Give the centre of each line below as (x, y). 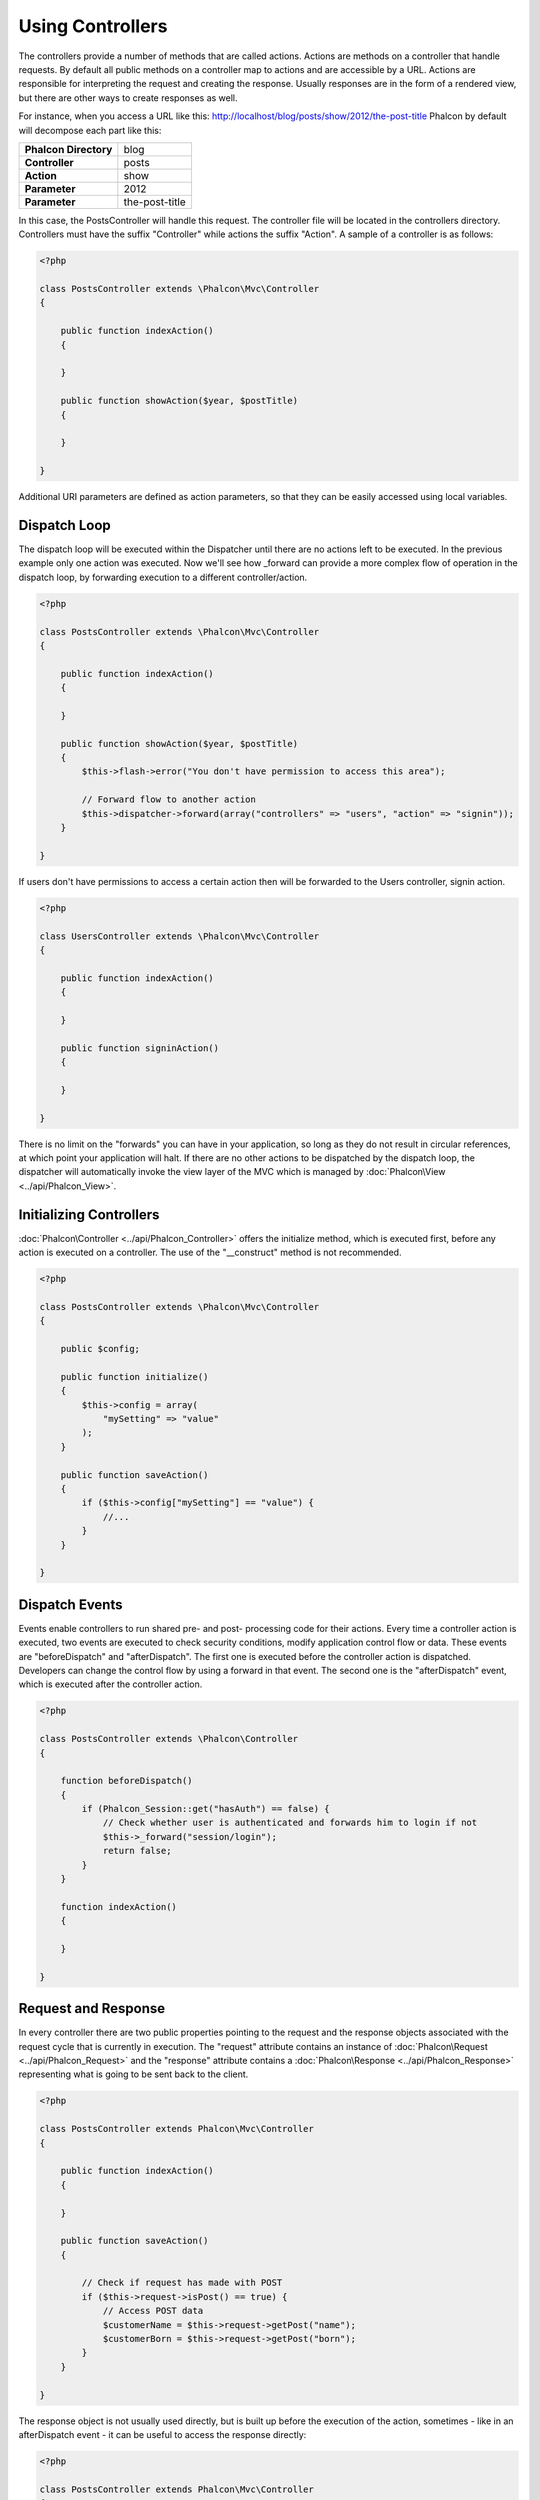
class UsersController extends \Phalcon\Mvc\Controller (179, 936)
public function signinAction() (140, 1048)
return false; (137, 1851)
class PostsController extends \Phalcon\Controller (169, 1739)
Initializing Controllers (89, 1214)
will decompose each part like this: (90, 130)
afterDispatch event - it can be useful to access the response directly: (162, 2434)
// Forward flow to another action (169, 799)
